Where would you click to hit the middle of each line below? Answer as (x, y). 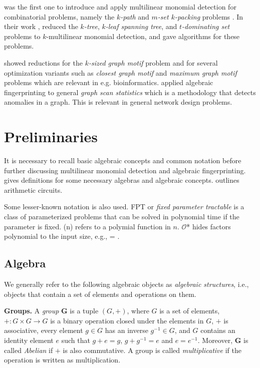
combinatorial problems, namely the (59, 16)
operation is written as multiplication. (62, 360)
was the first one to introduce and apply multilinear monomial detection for (120, 7)
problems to (22, 36)
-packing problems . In (209, 16)
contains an (218, 330)
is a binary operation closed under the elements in (127, 320)
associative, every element (44, 330)
